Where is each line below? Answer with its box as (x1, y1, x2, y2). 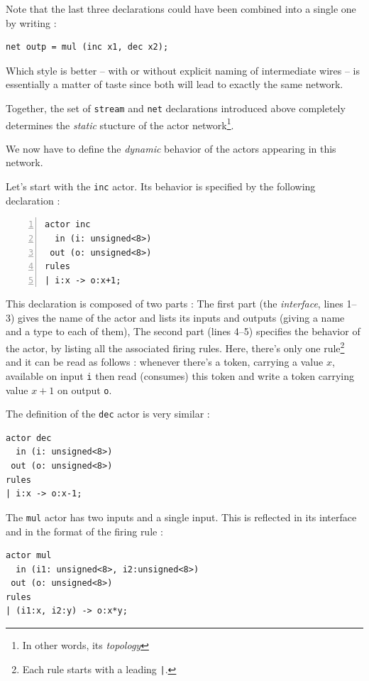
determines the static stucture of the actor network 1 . (6, 115, 234, 132)
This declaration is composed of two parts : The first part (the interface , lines (6, 296, 343, 311)
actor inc (45, 219, 91, 230)
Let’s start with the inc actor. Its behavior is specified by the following (6, 179, 316, 194)
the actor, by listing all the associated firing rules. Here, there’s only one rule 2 (6, 339, 345, 355)
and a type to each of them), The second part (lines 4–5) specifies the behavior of (6, 324, 360, 339)
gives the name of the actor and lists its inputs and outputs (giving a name (18, 310, 345, 325)
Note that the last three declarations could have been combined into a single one (6, 1, 356, 16)
